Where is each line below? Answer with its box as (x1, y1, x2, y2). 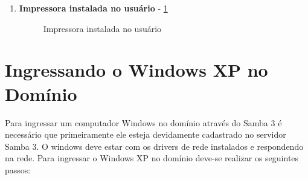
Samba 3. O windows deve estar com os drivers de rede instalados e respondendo (5, 140, 304, 152)
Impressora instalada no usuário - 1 (19, 2, 168, 14)
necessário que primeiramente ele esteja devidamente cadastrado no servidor (5, 128, 286, 141)
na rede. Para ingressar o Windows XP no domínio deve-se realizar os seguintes (5, 152, 299, 164)
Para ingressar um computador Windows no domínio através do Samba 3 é (5, 116, 282, 129)
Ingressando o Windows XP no (5, 57, 268, 82)
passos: (5, 163, 31, 176)
